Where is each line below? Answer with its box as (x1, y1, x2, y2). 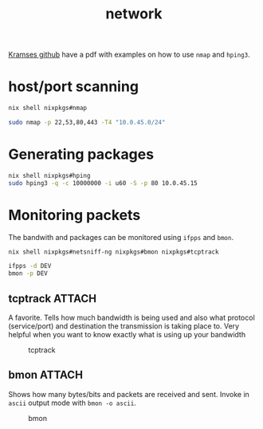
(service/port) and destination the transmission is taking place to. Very (8, 321, 240, 331)
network (105, 5, 163, 23)
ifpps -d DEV (8, 262, 52, 270)
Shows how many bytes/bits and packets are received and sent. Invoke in (8, 389, 249, 399)
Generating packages (8, 145, 154, 163)
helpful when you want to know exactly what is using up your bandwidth (8, 329, 245, 339)
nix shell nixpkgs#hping (8, 171, 91, 179)
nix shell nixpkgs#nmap (8, 104, 88, 112)
